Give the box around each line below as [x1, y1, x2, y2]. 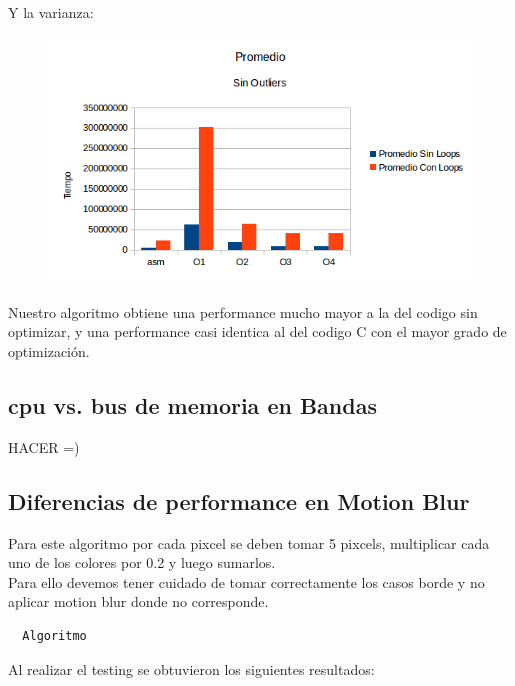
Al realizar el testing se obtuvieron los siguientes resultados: [8, 658, 375, 679]
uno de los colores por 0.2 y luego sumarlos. [8, 552, 276, 573]
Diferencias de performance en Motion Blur [8, 485, 470, 516]
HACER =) [8, 436, 80, 457]
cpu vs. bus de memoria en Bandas [8, 390, 377, 421]
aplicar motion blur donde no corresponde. [8, 591, 269, 612]
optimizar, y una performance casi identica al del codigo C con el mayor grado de [8, 321, 507, 342]
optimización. [8, 341, 90, 362]
